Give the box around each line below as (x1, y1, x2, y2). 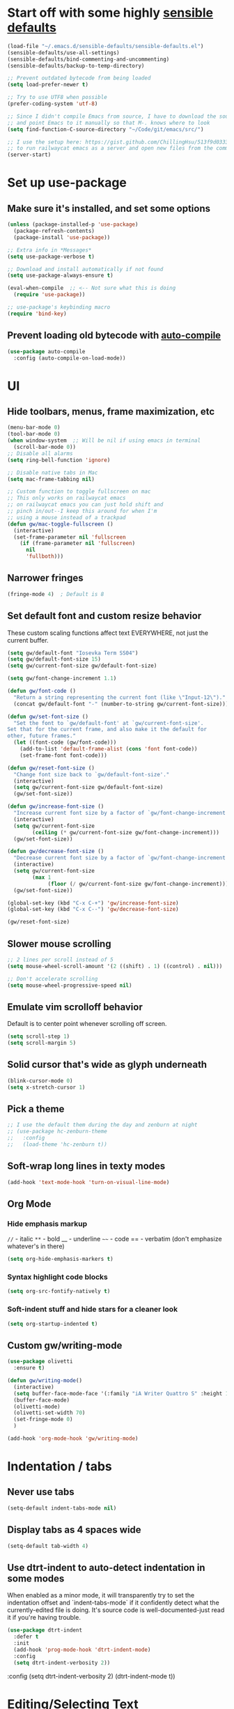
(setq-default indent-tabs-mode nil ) (7, 1504, 117, 1512)
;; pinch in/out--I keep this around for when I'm (7, 507, 157, 514)
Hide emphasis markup (7, 1218, 88, 1228)
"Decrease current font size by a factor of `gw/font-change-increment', (13, 855, 232, 861)
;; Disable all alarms (7, 450, 73, 457)
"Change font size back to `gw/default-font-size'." (13, 771, 170, 778)
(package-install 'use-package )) (13, 233, 111, 241)
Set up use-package (7, 175, 127, 191)
